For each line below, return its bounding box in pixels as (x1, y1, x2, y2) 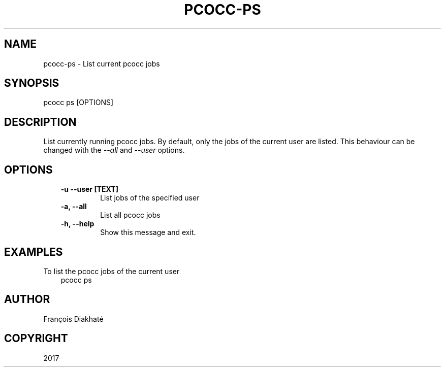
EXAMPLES (4, 245, 63, 258)
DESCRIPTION (4, 115, 77, 128)
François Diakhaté (43, 314, 104, 323)
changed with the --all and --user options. (43, 146, 185, 155)
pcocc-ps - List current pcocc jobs (43, 59, 160, 68)
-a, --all (60, 202, 87, 211)
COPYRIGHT (4, 332, 68, 345)
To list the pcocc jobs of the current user (43, 266, 180, 276)
